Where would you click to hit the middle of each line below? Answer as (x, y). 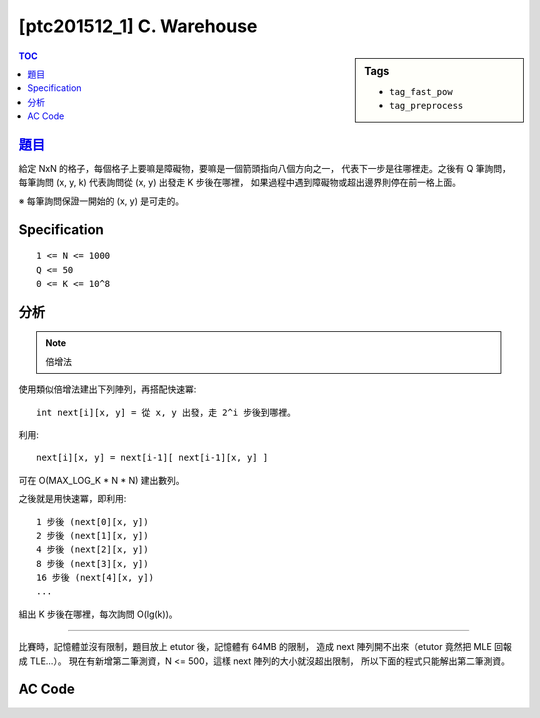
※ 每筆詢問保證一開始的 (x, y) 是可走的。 (101, 201)
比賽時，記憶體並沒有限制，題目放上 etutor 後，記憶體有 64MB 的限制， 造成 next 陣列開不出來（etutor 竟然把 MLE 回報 (265, 647)
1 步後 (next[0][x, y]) (92, 521)
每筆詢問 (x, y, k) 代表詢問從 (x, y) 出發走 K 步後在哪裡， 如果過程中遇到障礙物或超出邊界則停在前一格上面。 (240, 182)
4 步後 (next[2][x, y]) (92, 549)
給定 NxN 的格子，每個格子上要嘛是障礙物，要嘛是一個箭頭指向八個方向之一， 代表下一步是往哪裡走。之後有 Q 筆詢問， (265, 169)
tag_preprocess (426, 106)
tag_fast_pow (421, 91)
